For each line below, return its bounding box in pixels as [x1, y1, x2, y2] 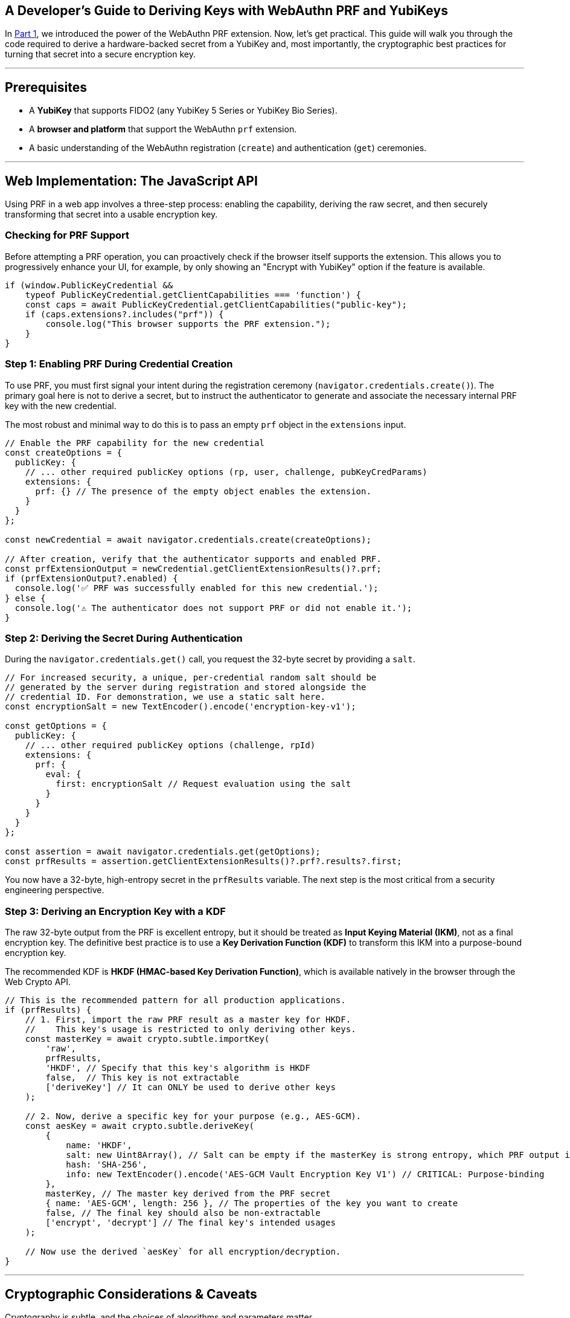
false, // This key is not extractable [45, 1073, 239, 1083]
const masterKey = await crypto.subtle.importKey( [25, 1034, 270, 1044]
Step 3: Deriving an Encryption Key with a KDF [5, 905, 226, 917]
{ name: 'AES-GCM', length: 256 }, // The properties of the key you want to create [45, 1198, 458, 1209]
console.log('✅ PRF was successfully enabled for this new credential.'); [14, 583, 379, 593]
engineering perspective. [5, 885, 104, 896]
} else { [5, 593, 46, 603]
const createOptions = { [5, 447, 122, 457]
